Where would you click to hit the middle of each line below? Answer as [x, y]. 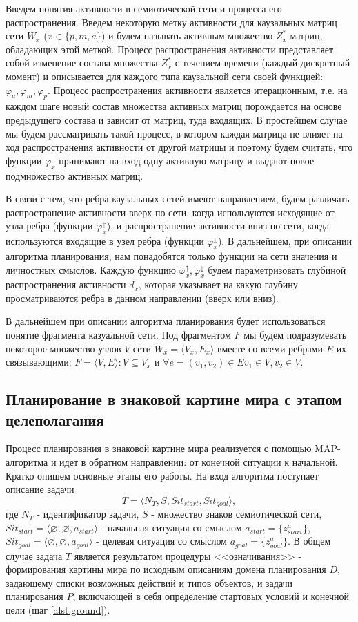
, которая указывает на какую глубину [218, 284]
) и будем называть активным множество [187, 36]
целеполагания [55, 419]
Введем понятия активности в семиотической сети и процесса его [144, 8]
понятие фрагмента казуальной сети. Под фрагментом [118, 335]
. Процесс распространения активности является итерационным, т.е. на [198, 89]
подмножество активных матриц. [74, 175]
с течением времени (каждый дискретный [262, 63]
